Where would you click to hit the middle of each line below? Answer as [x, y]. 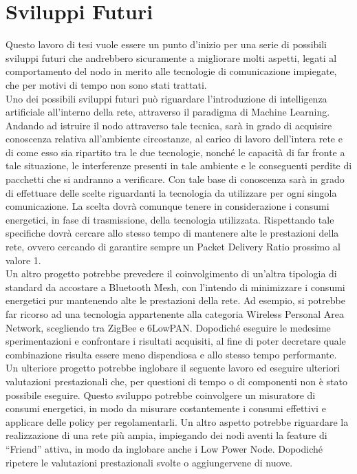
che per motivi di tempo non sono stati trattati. [106, 84]
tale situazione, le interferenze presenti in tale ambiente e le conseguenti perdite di [179, 165]
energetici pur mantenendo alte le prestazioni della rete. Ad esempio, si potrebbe [175, 300]
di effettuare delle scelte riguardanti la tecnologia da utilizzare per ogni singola [171, 192]
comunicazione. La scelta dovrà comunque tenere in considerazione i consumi [167, 206]
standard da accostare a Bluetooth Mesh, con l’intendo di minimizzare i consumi [175, 287]
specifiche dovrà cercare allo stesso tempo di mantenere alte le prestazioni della [172, 233]
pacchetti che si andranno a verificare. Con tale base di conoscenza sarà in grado [175, 179]
